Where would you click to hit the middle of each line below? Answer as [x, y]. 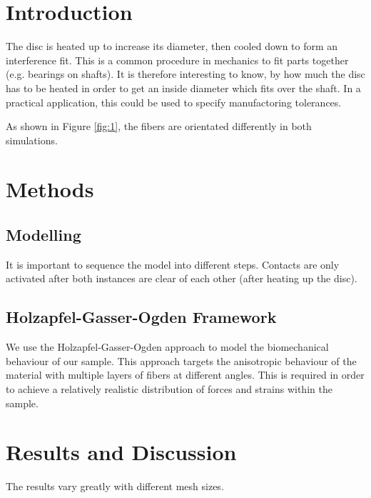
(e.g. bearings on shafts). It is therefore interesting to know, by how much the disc [185, 74]
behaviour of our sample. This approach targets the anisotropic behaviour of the [181, 360]
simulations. [32, 140]
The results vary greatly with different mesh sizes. [115, 486]
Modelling [44, 235]
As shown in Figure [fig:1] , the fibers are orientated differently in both [159, 126]
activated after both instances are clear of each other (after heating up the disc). [182, 278]
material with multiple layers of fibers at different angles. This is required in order [185, 375]
